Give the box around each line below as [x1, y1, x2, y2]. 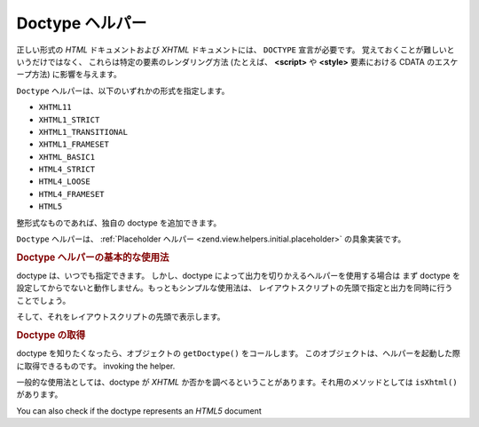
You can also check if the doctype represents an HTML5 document [16, 405, 262, 416]
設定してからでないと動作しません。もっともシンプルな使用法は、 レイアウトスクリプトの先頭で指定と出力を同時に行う [16, 282, 453, 293]
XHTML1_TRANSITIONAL [38, 127, 129, 137]
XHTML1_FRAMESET [38, 139, 110, 150]
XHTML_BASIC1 [38, 152, 96, 162]
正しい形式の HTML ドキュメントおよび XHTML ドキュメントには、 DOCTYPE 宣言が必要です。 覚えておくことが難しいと [16, 44, 455, 55]
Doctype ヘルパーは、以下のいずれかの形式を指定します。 [16, 85, 230, 96]
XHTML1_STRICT [38, 115, 100, 124]
